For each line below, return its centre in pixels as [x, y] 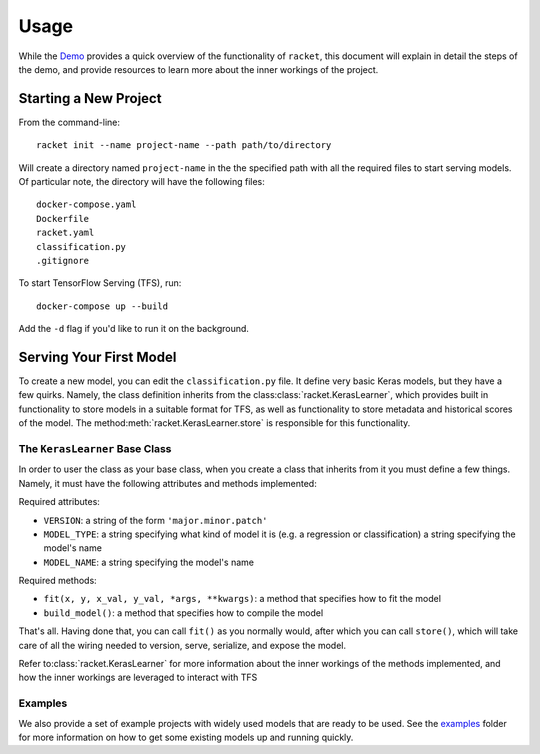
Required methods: [57, 581]
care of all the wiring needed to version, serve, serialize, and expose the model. [182, 645]
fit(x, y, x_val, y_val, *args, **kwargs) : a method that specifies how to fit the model [242, 599]
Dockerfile [63, 218]
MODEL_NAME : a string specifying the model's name [149, 562]
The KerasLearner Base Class [95, 448]
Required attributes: [59, 502]
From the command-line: [69, 122]
